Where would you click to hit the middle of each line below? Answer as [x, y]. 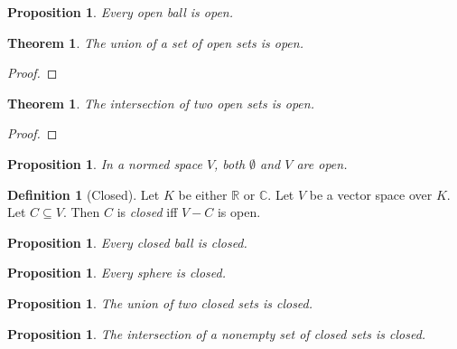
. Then [81, 212]
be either [203, 194]
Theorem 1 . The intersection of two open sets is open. [161, 103]
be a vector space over [371, 194]
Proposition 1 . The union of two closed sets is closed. [160, 302]
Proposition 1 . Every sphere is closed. [117, 273]
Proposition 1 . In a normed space [105, 163]
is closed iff [147, 212]
